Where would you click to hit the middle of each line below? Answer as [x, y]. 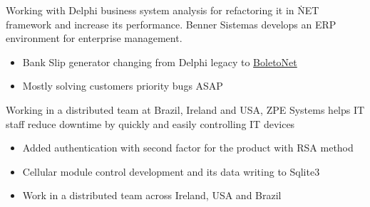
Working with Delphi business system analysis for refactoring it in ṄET [163, 10]
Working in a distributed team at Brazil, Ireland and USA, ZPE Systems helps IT [185, 109]
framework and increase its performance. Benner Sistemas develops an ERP [171, 24]
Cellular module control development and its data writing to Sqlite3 [171, 171]
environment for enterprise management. [94, 38]
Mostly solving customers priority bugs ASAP [123, 86]
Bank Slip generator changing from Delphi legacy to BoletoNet [160, 62]
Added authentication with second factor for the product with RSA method [188, 148]
